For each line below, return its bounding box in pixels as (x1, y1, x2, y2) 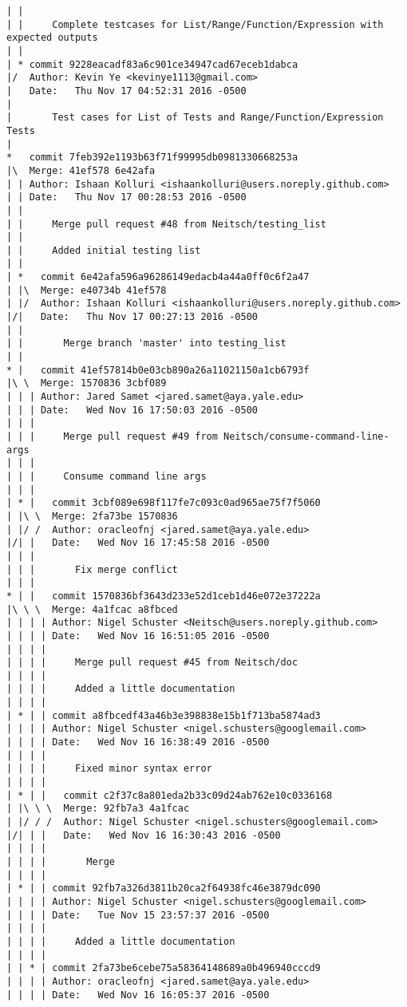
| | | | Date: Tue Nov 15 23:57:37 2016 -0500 (6, 909, 270, 921)
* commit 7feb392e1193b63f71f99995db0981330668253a (6, 152, 298, 164)
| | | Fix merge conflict (6, 563, 178, 575)
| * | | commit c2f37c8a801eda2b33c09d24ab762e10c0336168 (6, 789, 333, 801)
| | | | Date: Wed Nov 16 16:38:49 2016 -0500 (6, 736, 270, 748)
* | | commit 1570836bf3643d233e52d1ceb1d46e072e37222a (6, 590, 321, 602)
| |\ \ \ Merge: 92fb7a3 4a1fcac (6, 803, 190, 815)
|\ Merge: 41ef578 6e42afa (6, 164, 156, 176)
